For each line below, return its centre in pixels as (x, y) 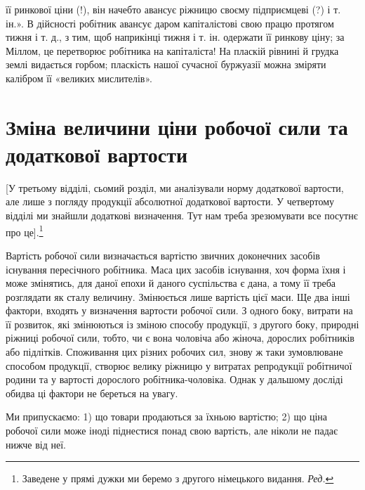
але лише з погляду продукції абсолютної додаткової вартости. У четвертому (170, 201)
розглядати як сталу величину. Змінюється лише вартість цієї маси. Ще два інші (178, 296)
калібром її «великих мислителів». (79, 78)
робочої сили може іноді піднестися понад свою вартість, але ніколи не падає (172, 431)
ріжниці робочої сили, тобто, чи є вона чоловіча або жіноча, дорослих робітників (180, 338)
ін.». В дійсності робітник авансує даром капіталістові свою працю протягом (170, 23)
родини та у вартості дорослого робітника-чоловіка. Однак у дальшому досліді (174, 379)
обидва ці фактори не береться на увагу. (92, 393)
